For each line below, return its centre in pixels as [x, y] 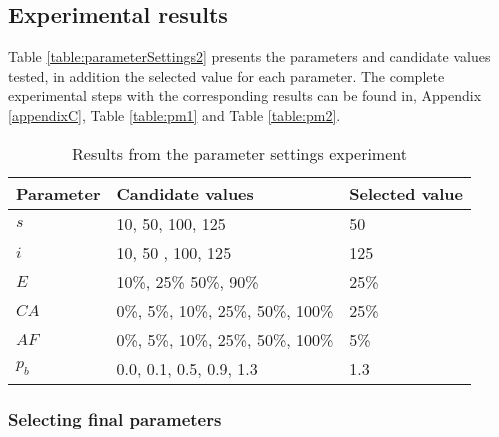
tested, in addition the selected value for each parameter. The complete [226, 75]
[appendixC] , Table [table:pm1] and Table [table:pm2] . [174, 114]
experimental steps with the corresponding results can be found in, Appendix [245, 95]
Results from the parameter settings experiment [239, 153]
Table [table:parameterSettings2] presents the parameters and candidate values [249, 56]
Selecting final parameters [115, 418]
